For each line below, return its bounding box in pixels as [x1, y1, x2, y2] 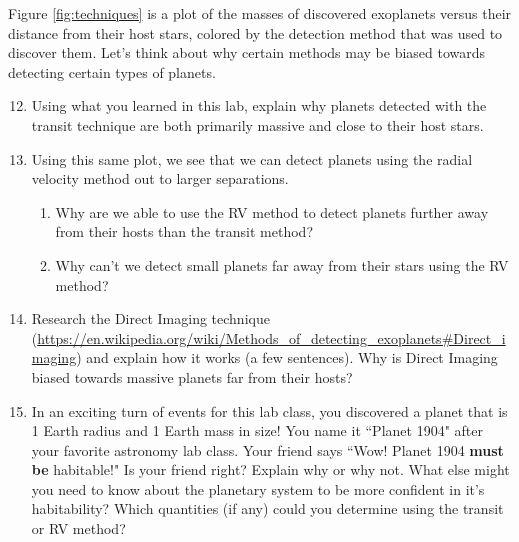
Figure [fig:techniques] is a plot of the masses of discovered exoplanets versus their [8, 3, 512, 23]
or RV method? [31, 518, 126, 539]
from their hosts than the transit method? [55, 221, 314, 242]
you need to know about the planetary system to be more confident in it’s [31, 478, 485, 499]
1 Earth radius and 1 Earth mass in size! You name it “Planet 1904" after [31, 420, 483, 441]
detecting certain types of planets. [8, 61, 216, 82]
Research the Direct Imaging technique [31, 308, 270, 329]
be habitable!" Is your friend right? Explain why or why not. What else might [31, 459, 510, 480]
